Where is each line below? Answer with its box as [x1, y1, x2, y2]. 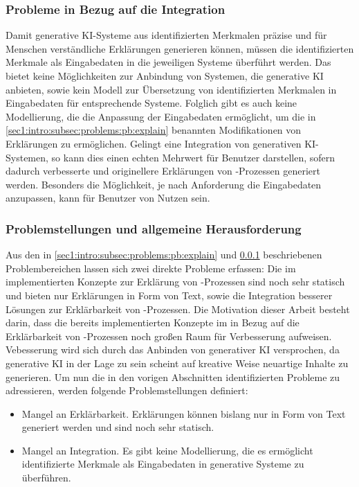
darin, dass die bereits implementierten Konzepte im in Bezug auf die [6, 315, 300, 330]
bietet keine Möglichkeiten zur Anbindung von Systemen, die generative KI [6, 69, 324, 82]
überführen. [21, 470, 71, 485]
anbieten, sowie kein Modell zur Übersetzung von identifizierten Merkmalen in [6, 82, 337, 96]
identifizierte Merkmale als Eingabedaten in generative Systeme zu [21, 457, 304, 471]
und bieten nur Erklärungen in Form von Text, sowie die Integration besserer [6, 287, 333, 302]
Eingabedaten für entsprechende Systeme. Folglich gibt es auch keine [6, 96, 297, 110]
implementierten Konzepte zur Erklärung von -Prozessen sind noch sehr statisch [6, 274, 345, 289]
